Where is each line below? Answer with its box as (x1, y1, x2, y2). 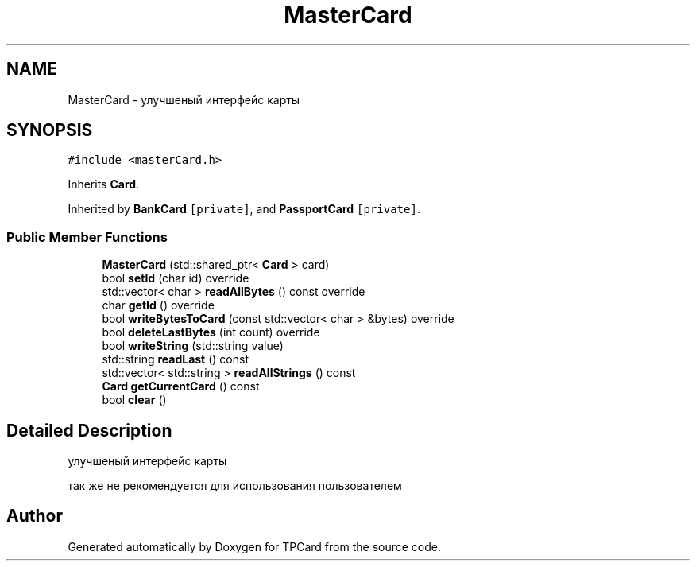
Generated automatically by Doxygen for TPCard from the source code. (68, 539, 442, 553)
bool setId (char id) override (102, 271, 249, 285)
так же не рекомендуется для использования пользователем (68, 479, 402, 493)
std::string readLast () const (102, 352, 249, 367)
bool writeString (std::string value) (102, 339, 284, 353)
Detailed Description (6, 420, 172, 441)
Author (6, 506, 63, 526)
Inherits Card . (68, 177, 140, 192)
